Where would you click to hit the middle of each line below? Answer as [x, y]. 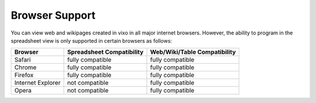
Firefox [24, 75]
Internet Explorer [37, 83]
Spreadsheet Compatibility [105, 52]
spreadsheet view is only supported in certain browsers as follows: [92, 40]
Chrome [25, 67]
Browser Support [53, 15]
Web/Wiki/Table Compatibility [193, 52]
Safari [23, 60]
